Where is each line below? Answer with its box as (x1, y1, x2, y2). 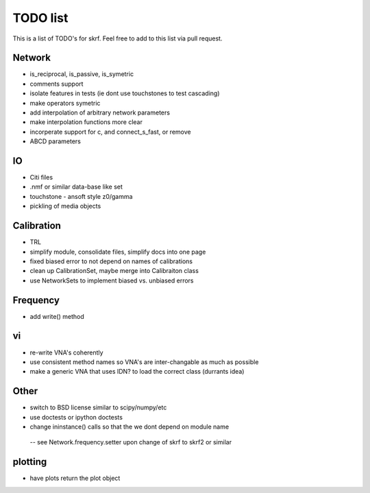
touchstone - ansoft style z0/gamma (29, 192, 133, 200)
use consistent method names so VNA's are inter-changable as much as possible (29, 357, 259, 366)
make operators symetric (29, 99, 101, 107)
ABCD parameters (29, 137, 82, 145)
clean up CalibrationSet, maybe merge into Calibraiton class (29, 267, 199, 275)
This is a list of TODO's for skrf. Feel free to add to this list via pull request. (12, 34, 223, 43)
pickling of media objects (29, 202, 101, 211)
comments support (29, 80, 84, 88)
